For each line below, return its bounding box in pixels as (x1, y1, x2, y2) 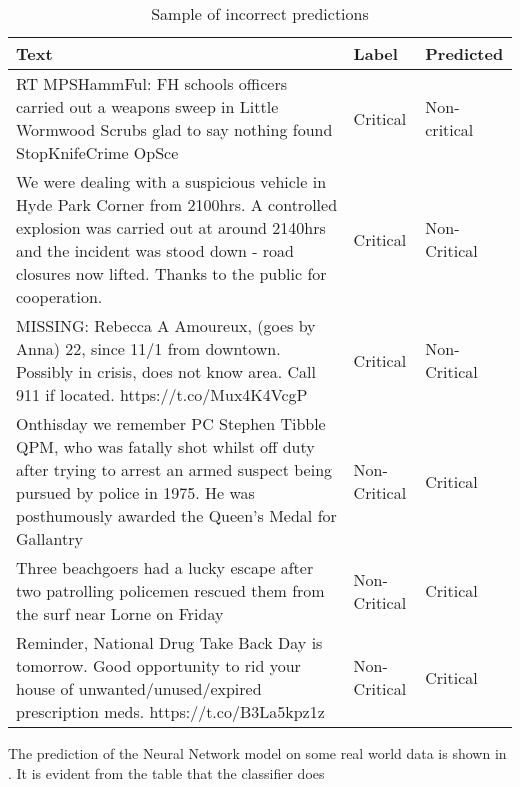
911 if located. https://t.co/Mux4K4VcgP (16, 383, 308, 406)
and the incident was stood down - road (16, 239, 295, 262)
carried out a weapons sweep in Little (16, 95, 279, 118)
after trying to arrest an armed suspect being (16, 458, 333, 481)
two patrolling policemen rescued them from (16, 579, 325, 602)
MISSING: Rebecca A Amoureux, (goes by (16, 314, 316, 337)
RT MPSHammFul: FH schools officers (16, 72, 287, 95)
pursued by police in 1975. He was (16, 481, 255, 504)
